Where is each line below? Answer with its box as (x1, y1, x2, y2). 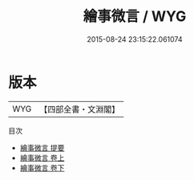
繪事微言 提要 (19, 142, 65, 153)
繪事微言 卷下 (19, 162, 65, 173)
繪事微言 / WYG (83, 7, 187, 26)
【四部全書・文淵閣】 (39, 104, 120, 115)
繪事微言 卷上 (19, 153, 65, 162)
